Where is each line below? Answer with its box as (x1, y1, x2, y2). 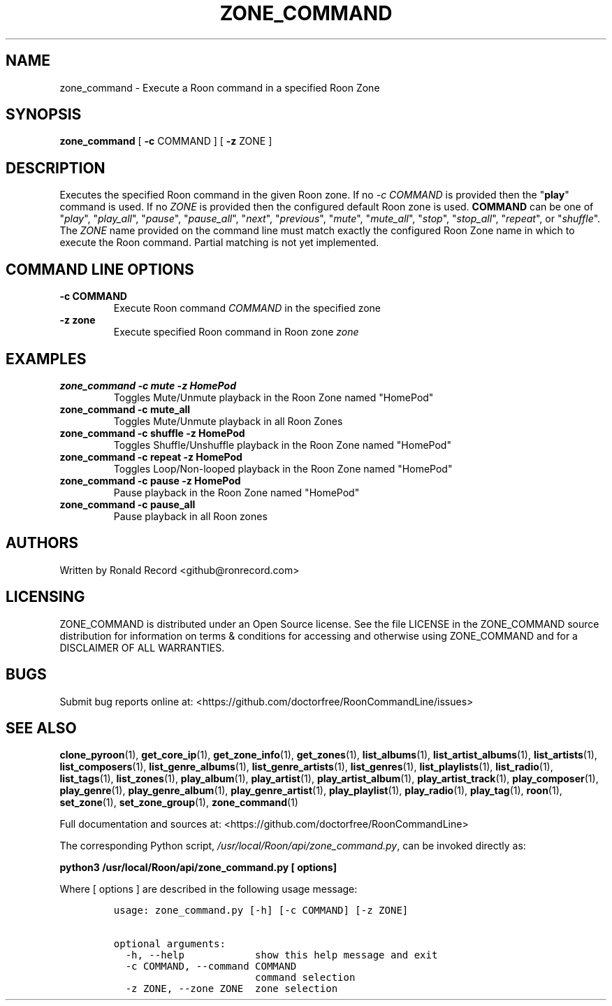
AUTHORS (6, 534, 79, 552)
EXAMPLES (6, 350, 87, 368)
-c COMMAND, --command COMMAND (125, 961, 297, 972)
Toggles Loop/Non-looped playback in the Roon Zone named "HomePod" (113, 462, 453, 475)
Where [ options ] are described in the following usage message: (59, 883, 358, 896)
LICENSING (6, 588, 85, 606)
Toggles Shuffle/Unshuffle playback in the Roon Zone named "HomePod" (113, 438, 451, 451)
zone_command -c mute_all (59, 403, 191, 415)
